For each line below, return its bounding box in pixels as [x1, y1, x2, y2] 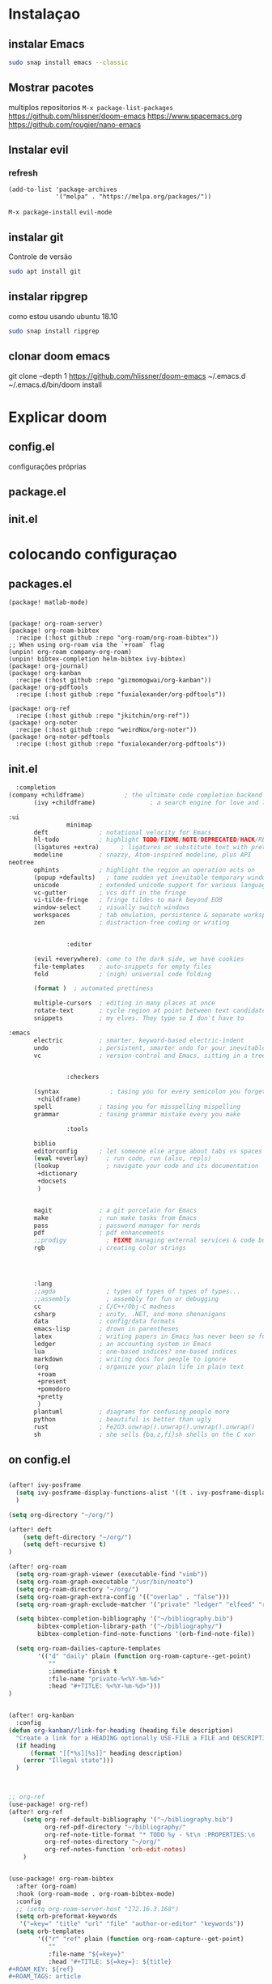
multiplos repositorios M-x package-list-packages [8, 102, 174, 112]
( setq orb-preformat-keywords [15, 1912, 117, 1921]
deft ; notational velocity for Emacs [33, 828, 212, 836]
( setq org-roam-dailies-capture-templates [15, 1645, 161, 1653]
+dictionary [37, 1170, 79, 1178]
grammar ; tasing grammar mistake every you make [33, 1110, 241, 1118]
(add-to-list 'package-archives [8, 185, 117, 194]
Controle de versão [8, 252, 73, 261]
